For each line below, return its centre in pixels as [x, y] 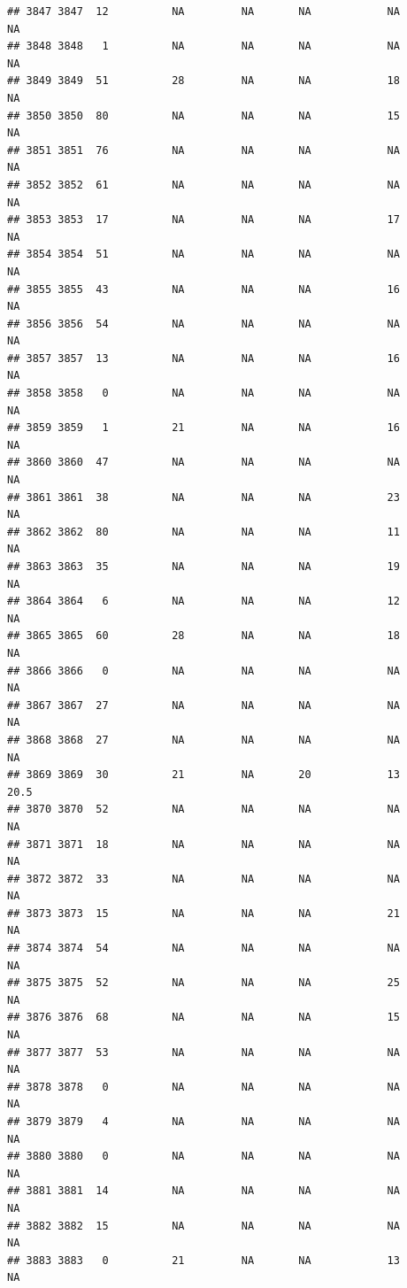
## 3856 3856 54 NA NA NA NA [203, 324]
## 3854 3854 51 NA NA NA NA [203, 255]
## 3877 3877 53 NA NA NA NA [203, 1052]
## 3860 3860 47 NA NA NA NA [203, 463]
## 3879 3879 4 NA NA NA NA [203, 1122]
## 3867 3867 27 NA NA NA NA [203, 705]
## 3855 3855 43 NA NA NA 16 [203, 289]
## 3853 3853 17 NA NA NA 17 [203, 220]
